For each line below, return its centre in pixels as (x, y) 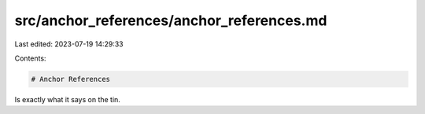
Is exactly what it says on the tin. (68, 99)
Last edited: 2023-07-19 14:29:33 (69, 44)
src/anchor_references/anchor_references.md (171, 20)
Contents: (30, 58)
